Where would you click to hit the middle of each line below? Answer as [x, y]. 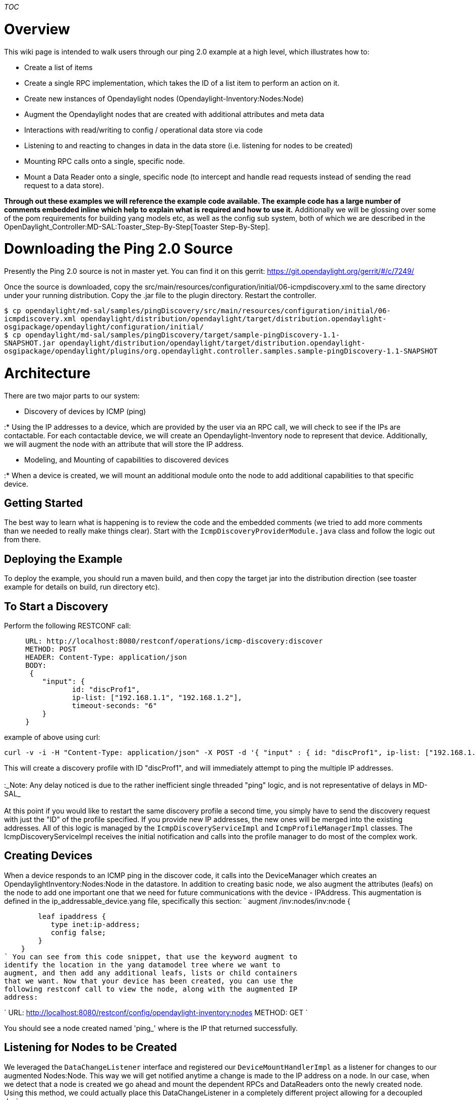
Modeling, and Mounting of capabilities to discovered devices [127, 459]
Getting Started [44, 503]
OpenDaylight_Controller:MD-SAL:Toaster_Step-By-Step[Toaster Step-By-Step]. [137, 226]
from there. [23, 540]
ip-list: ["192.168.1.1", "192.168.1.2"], [157, 698]
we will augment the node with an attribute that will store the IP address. [124, 444]
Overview [37, 29]
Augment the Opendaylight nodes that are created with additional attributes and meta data [174, 114]
